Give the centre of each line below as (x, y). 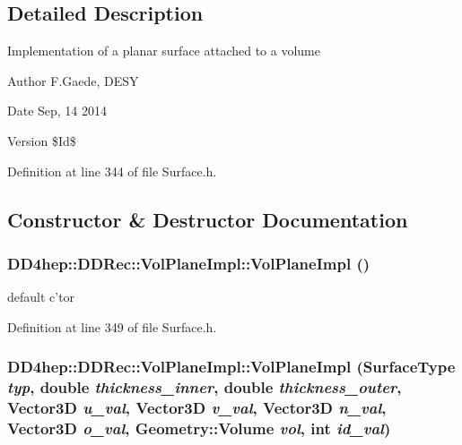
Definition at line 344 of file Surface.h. (112, 171)
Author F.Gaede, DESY (73, 80)
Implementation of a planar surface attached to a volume (164, 51)
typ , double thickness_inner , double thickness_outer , (205, 387)
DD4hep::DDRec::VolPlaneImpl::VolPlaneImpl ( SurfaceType (231, 367)
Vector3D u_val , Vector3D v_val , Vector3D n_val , (197, 408)
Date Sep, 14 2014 (57, 111)
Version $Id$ (42, 140)
